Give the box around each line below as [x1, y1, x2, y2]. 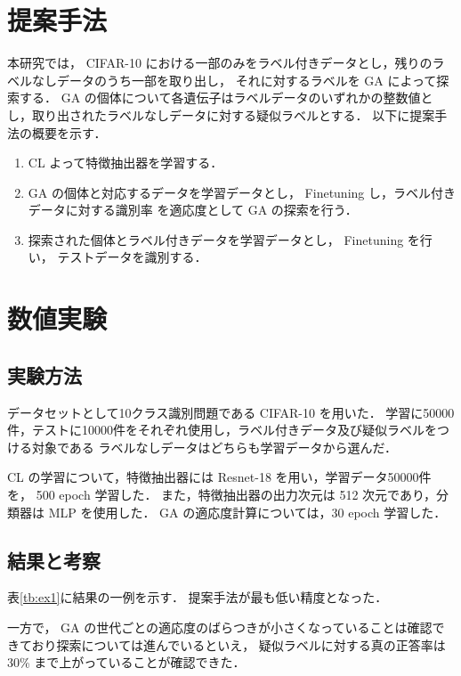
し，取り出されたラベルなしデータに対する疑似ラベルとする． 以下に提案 [7, 105, 435, 124]
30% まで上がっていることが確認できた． [7, 653, 246, 672]
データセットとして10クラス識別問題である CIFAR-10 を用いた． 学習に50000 [7, 403, 455, 421]
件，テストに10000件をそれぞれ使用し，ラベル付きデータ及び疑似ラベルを [7, 420, 437, 439]
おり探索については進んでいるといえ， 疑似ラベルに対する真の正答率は [31, 635, 446, 654]
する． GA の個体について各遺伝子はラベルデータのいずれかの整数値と [19, 88, 433, 107]
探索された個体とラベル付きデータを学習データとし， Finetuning [28, 230, 404, 248]
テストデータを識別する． [57, 248, 207, 266]
